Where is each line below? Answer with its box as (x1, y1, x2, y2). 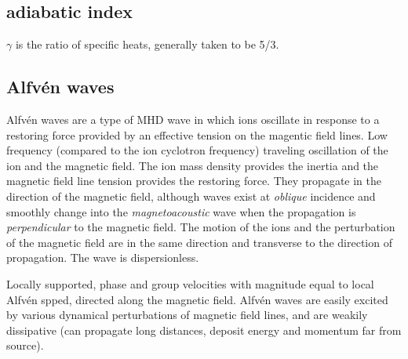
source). (6, 337, 44, 354)
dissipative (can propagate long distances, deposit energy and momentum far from (6, 321, 402, 338)
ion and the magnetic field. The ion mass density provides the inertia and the (6, 157, 379, 173)
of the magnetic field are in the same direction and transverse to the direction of (6, 234, 392, 250)
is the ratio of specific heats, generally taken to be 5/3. (15, 36, 279, 53)
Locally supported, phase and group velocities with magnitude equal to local (6, 275, 374, 292)
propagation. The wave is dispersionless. (6, 249, 199, 266)
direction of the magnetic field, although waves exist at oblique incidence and (6, 187, 376, 204)
